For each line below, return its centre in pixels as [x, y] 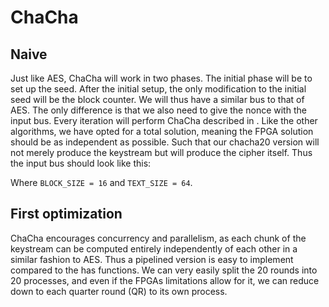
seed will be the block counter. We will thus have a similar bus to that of [157, 99]
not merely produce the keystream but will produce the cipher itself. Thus [161, 152]
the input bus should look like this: [81, 163]
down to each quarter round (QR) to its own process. [119, 291]
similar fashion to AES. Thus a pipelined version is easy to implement [152, 259]
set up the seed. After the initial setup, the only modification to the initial [158, 89]
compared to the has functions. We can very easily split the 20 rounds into [164, 270]
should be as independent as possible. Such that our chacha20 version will [165, 142]
